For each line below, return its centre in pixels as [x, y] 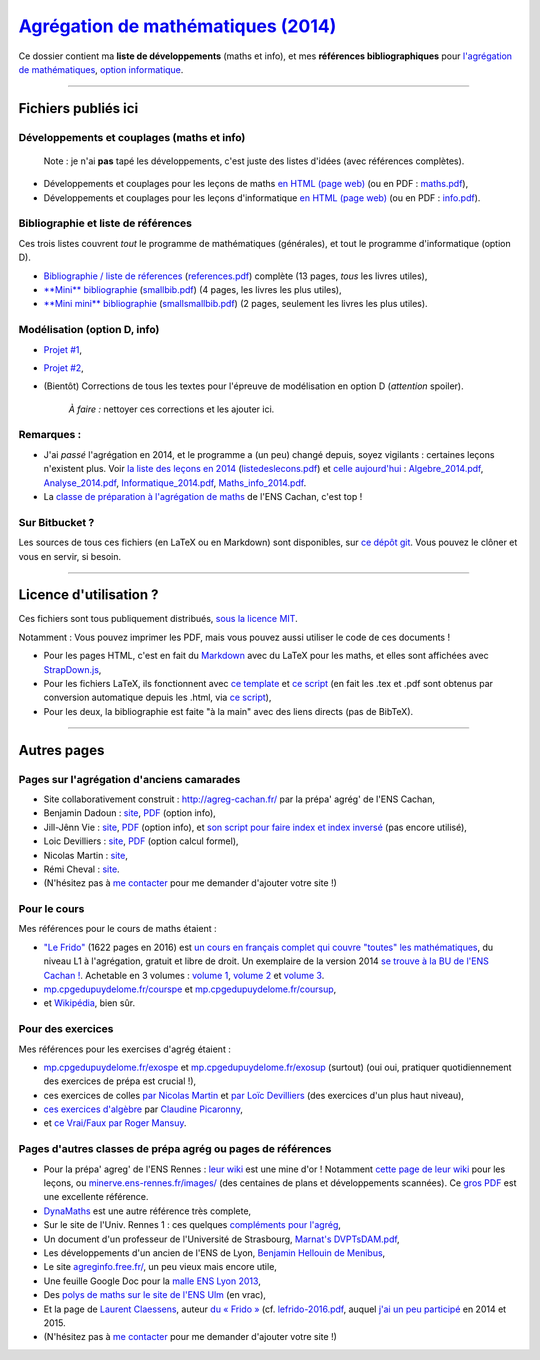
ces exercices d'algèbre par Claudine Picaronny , [143, 1109]
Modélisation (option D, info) [89, 330]
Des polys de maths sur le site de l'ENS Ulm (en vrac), [155, 1295]
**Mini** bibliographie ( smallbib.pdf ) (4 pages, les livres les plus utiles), [192, 289]
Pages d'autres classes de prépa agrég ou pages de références [175, 1149]
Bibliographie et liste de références [105, 223]
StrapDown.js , [72, 669]
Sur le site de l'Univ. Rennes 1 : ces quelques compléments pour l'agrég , [192, 1225]
